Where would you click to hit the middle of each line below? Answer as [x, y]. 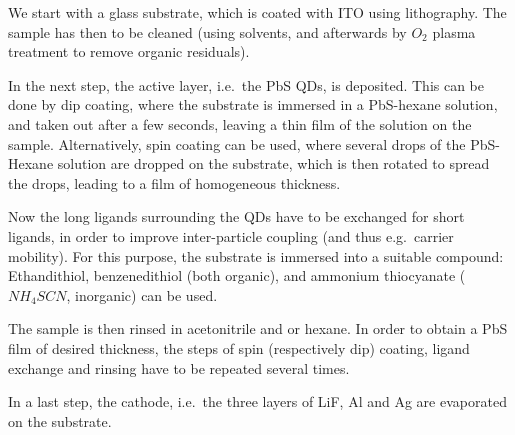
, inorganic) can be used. [142, 294]
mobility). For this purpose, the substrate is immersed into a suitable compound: [256, 255]
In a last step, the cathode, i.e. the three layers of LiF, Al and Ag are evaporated [257, 401]
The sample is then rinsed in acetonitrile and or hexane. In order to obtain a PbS [258, 328]
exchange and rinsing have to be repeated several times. [179, 367]
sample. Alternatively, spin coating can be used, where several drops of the [237, 143]
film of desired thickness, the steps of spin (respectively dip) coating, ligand [239, 347]
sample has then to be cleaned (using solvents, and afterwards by [207, 31]
